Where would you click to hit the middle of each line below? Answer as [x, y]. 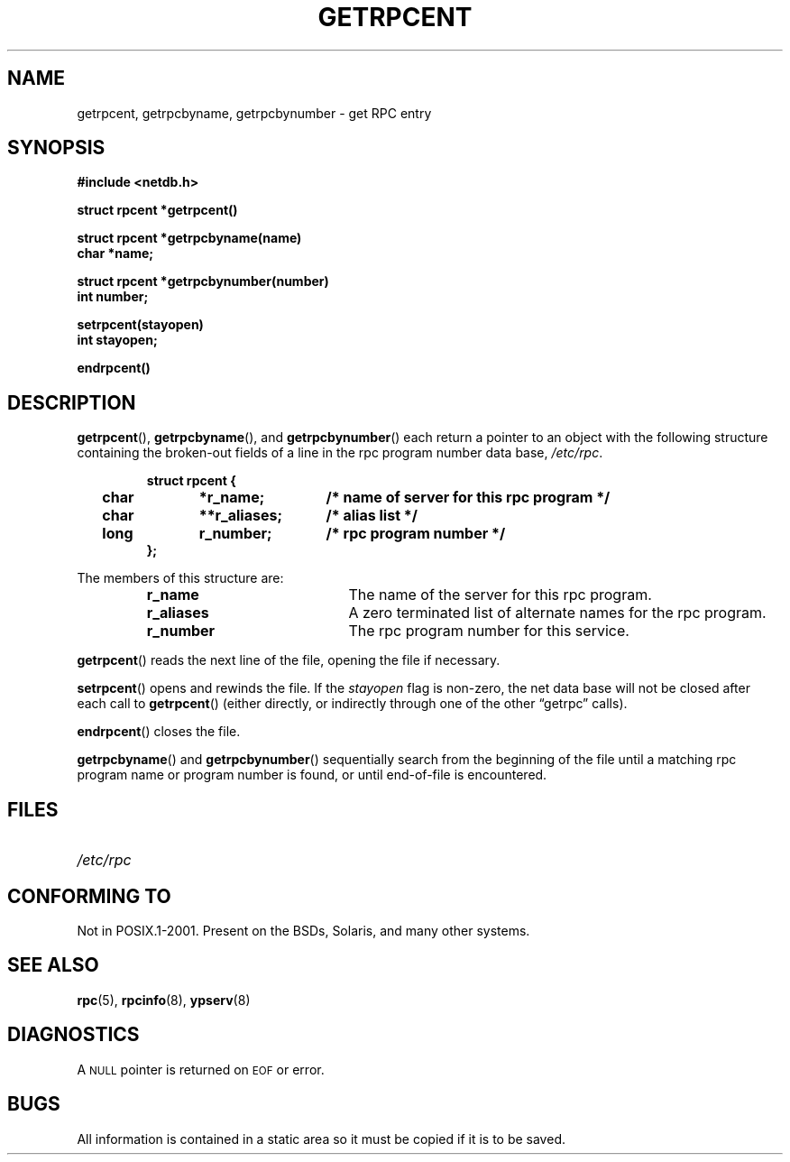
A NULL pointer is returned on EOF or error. [201, 1069]
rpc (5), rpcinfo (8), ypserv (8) [164, 1000]
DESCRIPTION [72, 402]
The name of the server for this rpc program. [500, 595]
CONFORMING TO [89, 896]
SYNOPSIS [56, 148]
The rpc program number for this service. [489, 631]
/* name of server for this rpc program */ [468, 498]
